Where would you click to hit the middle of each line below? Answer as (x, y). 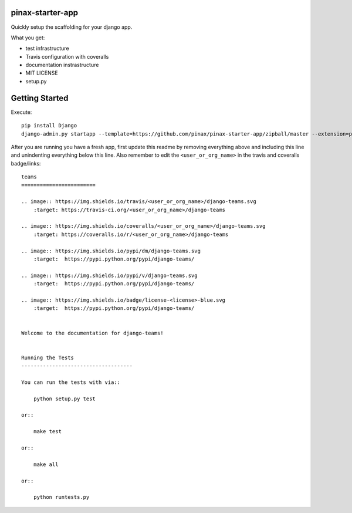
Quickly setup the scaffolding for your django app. (72, 27)
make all (46, 464)
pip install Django (49, 126)
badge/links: (26, 163)
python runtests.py (61, 497)
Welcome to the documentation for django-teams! (92, 333)
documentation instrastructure (62, 65)
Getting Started (40, 98)
